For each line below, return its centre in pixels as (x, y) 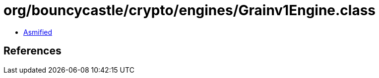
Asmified (38, 32)
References (32, 51)
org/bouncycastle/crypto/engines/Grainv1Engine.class (190, 10)
